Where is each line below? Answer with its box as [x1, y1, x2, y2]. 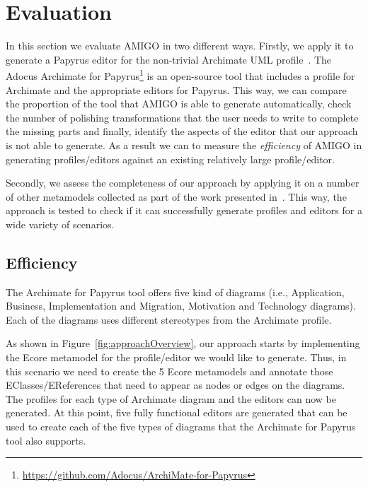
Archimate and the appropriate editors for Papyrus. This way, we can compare [6, 82, 347, 97]
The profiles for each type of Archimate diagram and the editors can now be [6, 391, 336, 406]
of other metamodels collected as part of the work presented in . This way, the [6, 189, 347, 204]
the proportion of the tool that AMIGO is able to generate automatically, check [6, 96, 352, 111]
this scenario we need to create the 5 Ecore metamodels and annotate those [6, 363, 333, 378]
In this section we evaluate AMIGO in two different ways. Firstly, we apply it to [6, 38, 354, 53]
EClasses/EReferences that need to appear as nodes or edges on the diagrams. [6, 377, 345, 392]
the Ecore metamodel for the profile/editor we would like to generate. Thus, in [6, 350, 347, 365]
